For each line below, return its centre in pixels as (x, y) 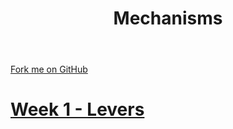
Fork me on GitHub (49, 69)
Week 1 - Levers (77, 109)
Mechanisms (168, 18)
